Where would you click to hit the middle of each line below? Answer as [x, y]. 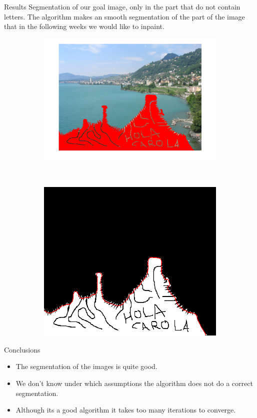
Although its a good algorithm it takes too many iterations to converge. [126, 410]
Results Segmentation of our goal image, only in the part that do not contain [122, 6]
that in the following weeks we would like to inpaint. [84, 26]
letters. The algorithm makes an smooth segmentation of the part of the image [124, 16]
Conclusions [22, 349]
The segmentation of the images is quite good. [86, 366]
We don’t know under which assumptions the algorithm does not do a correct [134, 383]
